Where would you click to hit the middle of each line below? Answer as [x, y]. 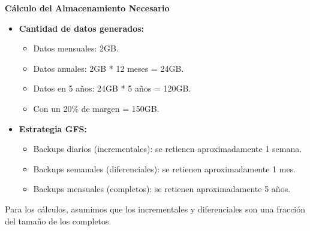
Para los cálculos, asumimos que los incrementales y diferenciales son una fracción [155, 209]
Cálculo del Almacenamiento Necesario [87, 8]
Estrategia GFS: [53, 128]
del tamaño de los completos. [58, 221]
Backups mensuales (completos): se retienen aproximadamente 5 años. [162, 189]
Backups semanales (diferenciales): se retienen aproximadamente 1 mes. [165, 168]
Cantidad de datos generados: [82, 28]
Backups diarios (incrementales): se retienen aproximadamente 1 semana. [168, 149]
